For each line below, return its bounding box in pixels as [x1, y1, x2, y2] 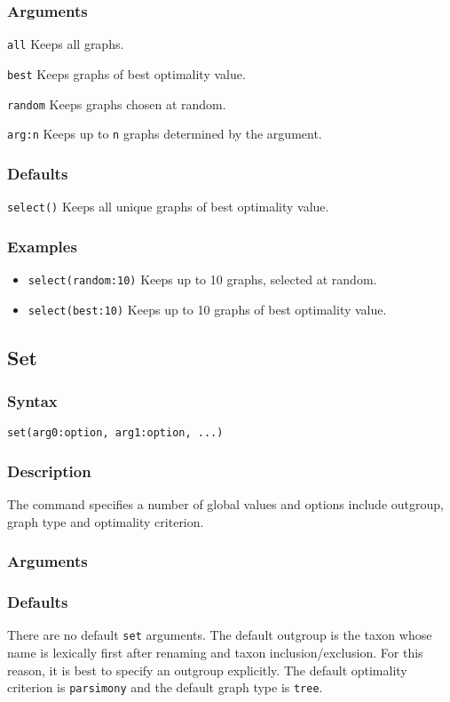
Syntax [7, 389, 58, 411]
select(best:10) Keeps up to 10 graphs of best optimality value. [28, 299, 387, 318]
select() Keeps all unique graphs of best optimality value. [7, 197, 329, 216]
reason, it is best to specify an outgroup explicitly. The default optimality [7, 660, 407, 679]
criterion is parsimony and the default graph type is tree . [7, 678, 323, 697]
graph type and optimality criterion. [7, 512, 204, 530]
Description [7, 459, 91, 482]
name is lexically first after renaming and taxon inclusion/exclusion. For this [7, 643, 423, 662]
